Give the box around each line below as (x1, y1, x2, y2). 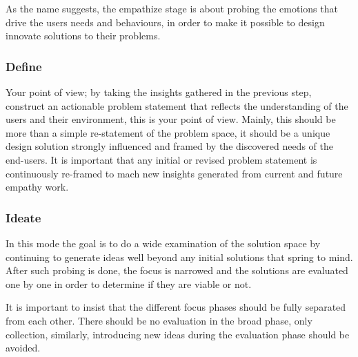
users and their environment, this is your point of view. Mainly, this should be (6, 112, 336, 126)
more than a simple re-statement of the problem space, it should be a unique (6, 125, 330, 139)
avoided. (6, 340, 41, 355)
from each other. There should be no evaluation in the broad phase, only (6, 313, 312, 327)
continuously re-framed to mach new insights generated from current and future (6, 166, 343, 180)
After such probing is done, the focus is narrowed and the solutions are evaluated (6, 263, 348, 278)
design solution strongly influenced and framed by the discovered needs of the (6, 139, 333, 153)
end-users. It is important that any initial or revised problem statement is (6, 152, 317, 166)
